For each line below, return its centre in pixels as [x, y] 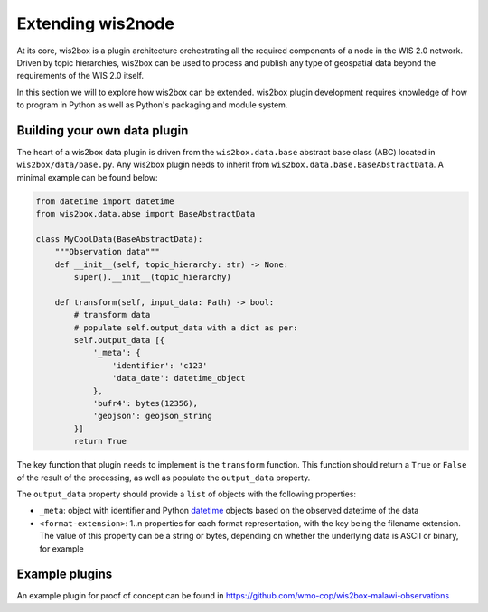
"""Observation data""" [107, 252]
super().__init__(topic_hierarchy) [153, 277]
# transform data [112, 315]
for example [62, 548]
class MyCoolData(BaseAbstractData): [119, 239]
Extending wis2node [96, 23]
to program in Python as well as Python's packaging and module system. [152, 105]
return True [100, 441]
